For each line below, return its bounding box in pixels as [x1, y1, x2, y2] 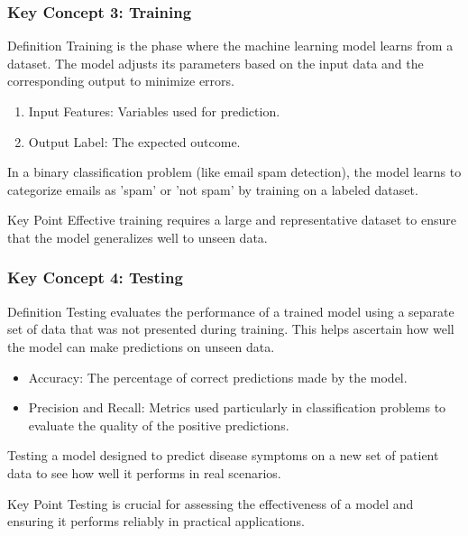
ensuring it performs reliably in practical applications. [7, 512, 305, 531]
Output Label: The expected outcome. [28, 132, 241, 151]
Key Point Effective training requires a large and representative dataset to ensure [7, 210, 456, 229]
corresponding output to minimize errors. [7, 71, 234, 90]
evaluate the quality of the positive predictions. [28, 415, 289, 434]
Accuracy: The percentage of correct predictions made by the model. [28, 367, 408, 386]
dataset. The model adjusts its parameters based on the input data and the [7, 53, 424, 72]
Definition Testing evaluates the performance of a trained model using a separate [7, 301, 454, 320]
